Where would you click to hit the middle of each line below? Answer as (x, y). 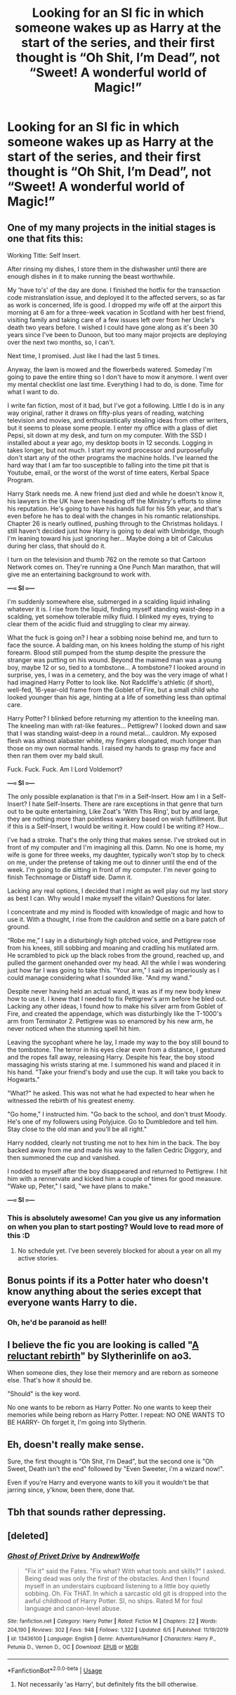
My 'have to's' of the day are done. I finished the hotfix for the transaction (114, 290)
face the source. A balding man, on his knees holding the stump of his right (116, 645)
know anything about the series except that (104, 1291)
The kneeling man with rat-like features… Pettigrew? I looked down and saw (117, 726)
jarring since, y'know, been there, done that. (71, 1490)
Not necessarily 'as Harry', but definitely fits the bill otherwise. (107, 1684)
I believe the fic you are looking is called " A (103, 1345)
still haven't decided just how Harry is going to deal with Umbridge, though (116, 531)
